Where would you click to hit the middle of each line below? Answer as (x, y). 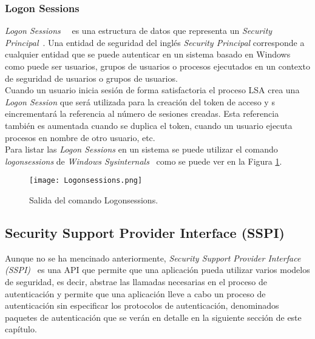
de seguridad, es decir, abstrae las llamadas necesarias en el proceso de (136, 281)
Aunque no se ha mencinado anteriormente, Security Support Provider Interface (153, 258)
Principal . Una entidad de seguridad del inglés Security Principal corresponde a (155, 42)
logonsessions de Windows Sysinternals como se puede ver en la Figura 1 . (144, 161)
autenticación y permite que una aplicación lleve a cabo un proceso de (135, 293)
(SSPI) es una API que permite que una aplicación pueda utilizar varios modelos (157, 270)
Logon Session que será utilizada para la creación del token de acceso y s (140, 101)
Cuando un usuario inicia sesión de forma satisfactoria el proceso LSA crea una (152, 90)
